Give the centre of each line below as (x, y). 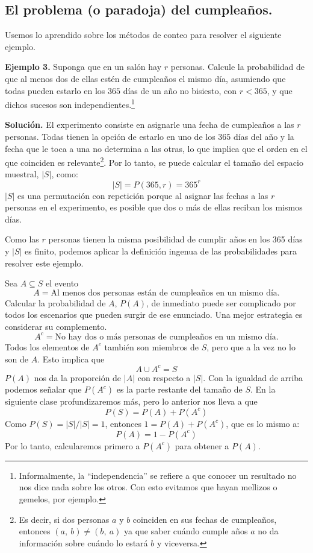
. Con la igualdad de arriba (253, 377)
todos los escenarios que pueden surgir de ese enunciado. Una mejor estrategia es (154, 314)
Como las (22, 239)
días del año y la (264, 137)
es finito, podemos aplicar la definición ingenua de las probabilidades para (161, 251)
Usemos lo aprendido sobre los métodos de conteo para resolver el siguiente (143, 35)
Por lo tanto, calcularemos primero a (73, 445)
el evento (62, 283)
